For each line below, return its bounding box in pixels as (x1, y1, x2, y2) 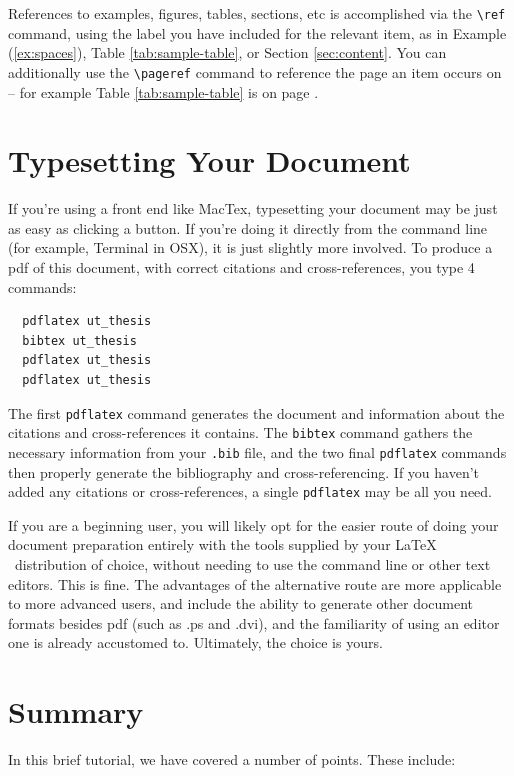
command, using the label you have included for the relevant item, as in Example (8, 22, 507, 43)
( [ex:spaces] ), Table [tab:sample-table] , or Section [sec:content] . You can (8, 42, 447, 63)
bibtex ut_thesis (22, 333, 137, 348)
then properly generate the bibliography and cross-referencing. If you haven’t (8, 461, 480, 482)
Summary (8, 691, 144, 732)
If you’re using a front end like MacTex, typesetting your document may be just (8, 198, 498, 219)
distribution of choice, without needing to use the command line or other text (14, 553, 491, 574)
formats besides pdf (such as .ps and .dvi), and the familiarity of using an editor (8, 612, 500, 633)
